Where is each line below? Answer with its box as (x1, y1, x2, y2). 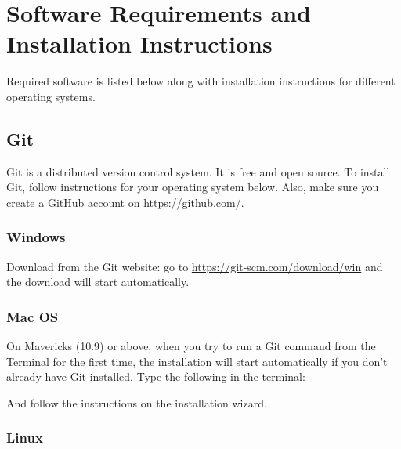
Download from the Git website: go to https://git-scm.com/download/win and (6, 258, 383, 274)
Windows (6, 227, 66, 247)
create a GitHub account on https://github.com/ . (6, 194, 244, 210)
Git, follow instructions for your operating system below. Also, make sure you (6, 179, 379, 195)
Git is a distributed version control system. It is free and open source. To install (6, 163, 390, 179)
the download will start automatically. (6, 273, 190, 290)
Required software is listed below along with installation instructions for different (6, 73, 396, 89)
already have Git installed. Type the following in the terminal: (6, 368, 305, 385)
